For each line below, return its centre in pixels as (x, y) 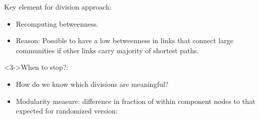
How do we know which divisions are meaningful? (92, 84)
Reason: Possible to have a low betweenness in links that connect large (124, 40)
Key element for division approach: (58, 7)
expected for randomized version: (67, 111)
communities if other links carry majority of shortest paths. (107, 50)
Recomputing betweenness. (57, 23)
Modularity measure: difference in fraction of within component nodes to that (136, 101)
